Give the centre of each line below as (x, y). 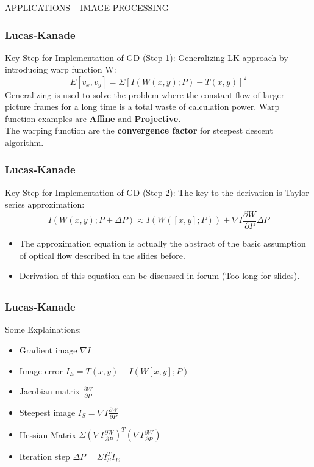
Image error (41, 370)
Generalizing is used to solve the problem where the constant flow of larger (145, 94)
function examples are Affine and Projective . (93, 118)
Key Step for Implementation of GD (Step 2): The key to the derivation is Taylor (157, 192)
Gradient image (48, 350)
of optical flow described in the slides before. (102, 255)
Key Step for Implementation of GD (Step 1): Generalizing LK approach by (147, 57)
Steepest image (47, 412)
